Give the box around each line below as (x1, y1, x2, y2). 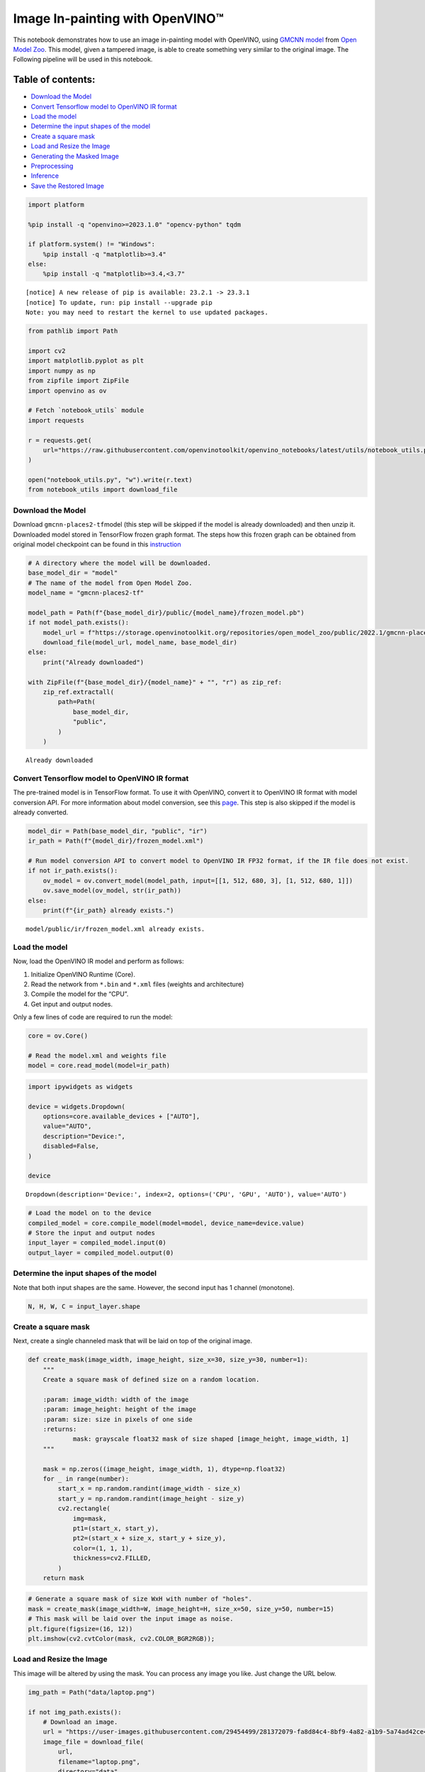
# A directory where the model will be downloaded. (28, 559, 212, 567)
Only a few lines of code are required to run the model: (13, 1013, 173, 1021)
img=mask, (72, 1514, 107, 1523)
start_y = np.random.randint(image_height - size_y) (57, 1494, 245, 1503)
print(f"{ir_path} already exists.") (42, 907, 174, 914)
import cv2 (28, 347, 66, 354)
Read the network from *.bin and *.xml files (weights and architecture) (30, 980, 244, 988)
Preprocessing (30, 162, 74, 170)
